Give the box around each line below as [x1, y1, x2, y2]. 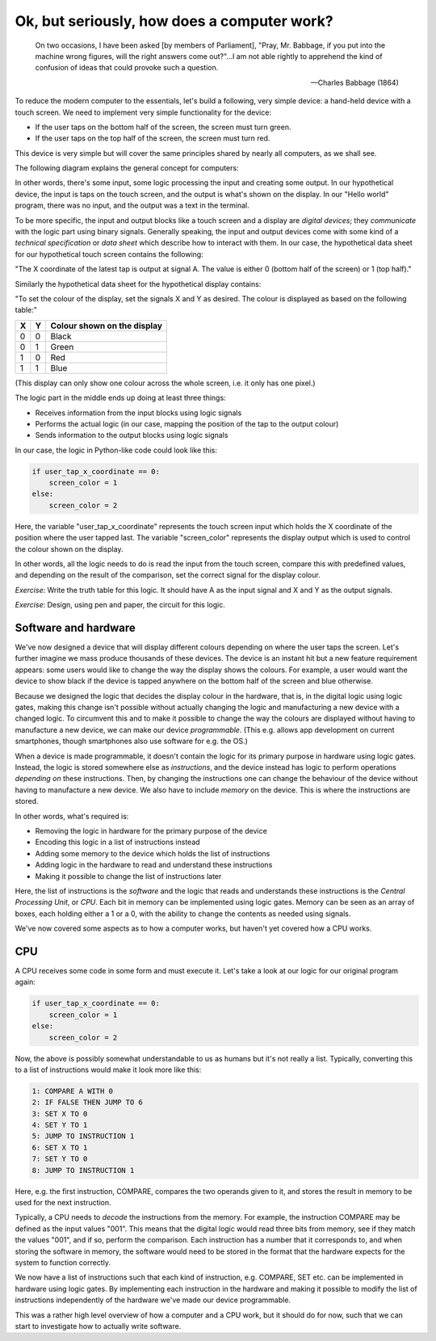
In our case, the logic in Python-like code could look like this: [15, 445, 218, 455]
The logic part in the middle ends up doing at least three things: [15, 393, 226, 403]
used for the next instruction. [15, 1198, 112, 1207]
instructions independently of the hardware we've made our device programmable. [15, 1295, 291, 1305]
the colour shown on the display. [15, 544, 124, 553]
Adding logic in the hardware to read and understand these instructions [35, 860, 273, 870]
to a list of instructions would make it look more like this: [15, 1065, 202, 1074]
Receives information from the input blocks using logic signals [35, 408, 242, 418]
